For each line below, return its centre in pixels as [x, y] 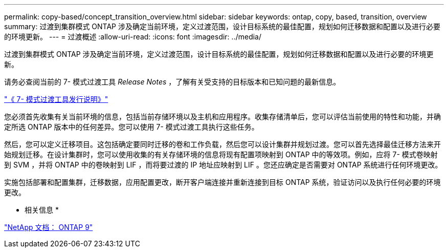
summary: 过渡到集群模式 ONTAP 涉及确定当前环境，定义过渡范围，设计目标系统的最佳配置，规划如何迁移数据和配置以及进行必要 [222, 26]
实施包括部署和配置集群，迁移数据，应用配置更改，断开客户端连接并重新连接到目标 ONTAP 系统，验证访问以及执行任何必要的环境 [222, 182]
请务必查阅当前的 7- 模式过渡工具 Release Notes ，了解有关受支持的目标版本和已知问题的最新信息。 [172, 82]
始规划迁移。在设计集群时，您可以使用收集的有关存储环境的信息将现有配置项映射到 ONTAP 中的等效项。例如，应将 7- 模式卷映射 [221, 154]
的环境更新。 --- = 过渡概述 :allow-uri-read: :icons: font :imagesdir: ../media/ [133, 37]
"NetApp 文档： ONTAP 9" [49, 227]
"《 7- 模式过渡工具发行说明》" [56, 99]
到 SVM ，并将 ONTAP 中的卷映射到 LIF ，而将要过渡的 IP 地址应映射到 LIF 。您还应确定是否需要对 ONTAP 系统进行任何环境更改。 [223, 165]
